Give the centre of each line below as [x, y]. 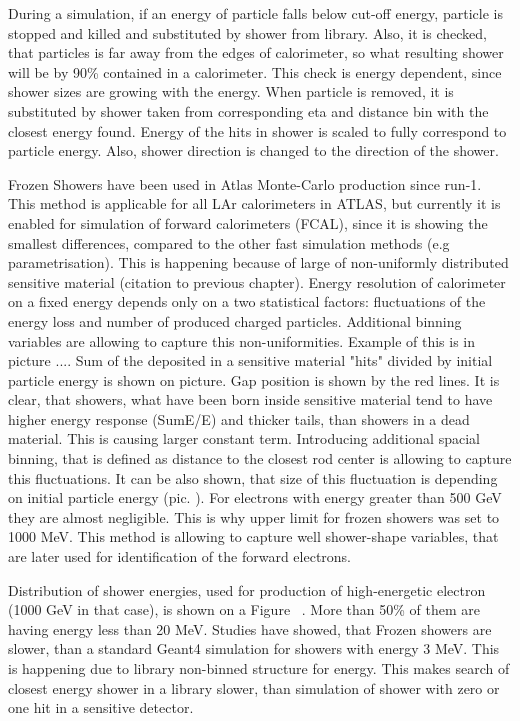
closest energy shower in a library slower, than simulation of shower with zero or [254, 687]
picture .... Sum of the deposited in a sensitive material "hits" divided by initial [250, 360]
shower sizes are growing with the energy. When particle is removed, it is [231, 91]
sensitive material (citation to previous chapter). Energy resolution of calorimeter [257, 281]
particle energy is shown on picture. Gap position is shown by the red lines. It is [254, 379]
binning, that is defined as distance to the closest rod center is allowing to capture [260, 458]
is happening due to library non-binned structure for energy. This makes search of [259, 668]
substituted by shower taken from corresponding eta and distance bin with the [248, 110]
